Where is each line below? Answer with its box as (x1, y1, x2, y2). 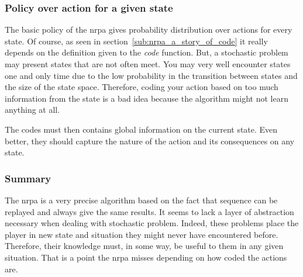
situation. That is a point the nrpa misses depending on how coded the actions (5, 251, 287, 263)
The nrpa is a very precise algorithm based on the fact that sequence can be (5, 193, 278, 206)
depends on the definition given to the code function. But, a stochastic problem (5, 46, 288, 58)
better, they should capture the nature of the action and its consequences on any (5, 134, 295, 147)
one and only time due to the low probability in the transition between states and (5, 69, 298, 81)
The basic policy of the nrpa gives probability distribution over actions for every (5, 23, 292, 36)
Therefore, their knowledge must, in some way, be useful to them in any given (5, 240, 284, 252)
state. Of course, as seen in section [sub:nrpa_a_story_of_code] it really (5, 34, 268, 47)
